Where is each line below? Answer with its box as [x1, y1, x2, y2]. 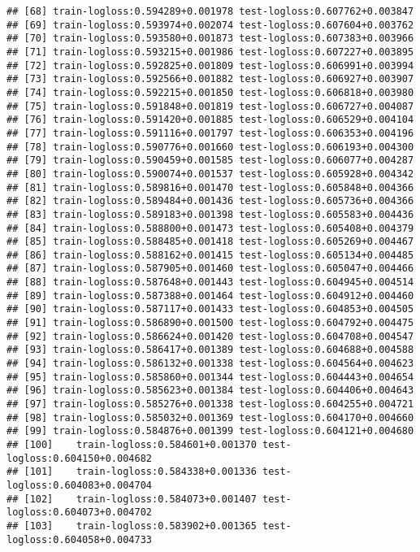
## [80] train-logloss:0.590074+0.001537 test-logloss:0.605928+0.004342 [6, 167, 414, 180]
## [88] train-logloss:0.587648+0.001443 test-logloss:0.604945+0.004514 [6, 276, 414, 289]
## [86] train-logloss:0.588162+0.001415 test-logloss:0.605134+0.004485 [6, 249, 414, 261]
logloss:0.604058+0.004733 [6, 533, 152, 545]
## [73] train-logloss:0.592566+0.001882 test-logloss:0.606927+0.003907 [6, 73, 414, 85]
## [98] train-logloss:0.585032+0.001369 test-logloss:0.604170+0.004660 [6, 411, 414, 424]
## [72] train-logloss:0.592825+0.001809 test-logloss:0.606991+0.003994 [6, 59, 414, 72]
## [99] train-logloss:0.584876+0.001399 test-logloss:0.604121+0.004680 [6, 425, 414, 437]
